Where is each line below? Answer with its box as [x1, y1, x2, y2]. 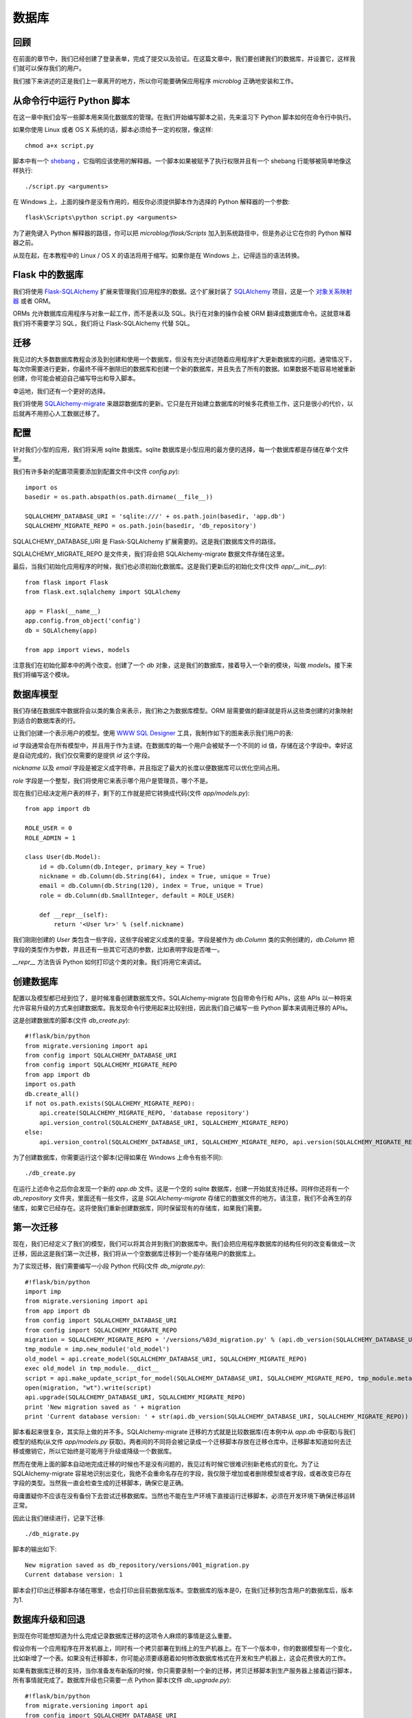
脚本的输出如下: [12, 1545, 58, 1553]
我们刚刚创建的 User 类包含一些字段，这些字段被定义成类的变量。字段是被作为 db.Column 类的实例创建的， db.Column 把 [12, 935, 355, 944]
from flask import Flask [25, 578, 108, 586]
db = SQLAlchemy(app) [25, 626, 98, 634]
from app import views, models [25, 646, 130, 654]
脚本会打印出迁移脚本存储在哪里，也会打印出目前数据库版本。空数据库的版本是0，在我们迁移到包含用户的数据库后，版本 [12, 1586, 354, 1594]
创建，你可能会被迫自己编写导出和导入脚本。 [12, 375, 139, 383]
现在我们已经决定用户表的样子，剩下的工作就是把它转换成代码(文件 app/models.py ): [12, 789, 250, 797]
